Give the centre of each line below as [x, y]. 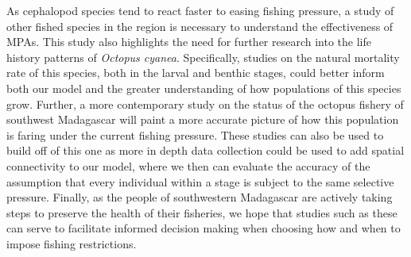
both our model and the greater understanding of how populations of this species [204, 88]
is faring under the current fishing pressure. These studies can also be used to [195, 134]
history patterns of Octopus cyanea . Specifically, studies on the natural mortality [203, 57]
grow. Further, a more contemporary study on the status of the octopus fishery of [205, 104]
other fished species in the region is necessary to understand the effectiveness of [200, 26]
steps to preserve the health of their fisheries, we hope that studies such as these [202, 212]
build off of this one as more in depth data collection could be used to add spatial [205, 150]
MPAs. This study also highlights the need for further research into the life [189, 42]
